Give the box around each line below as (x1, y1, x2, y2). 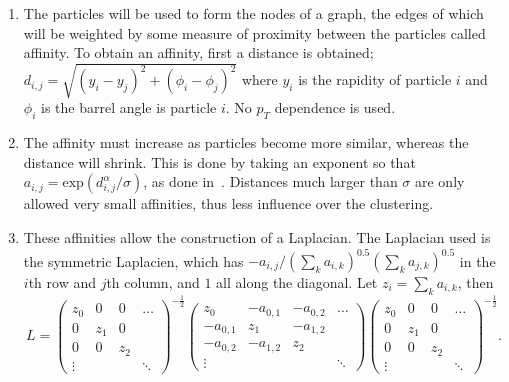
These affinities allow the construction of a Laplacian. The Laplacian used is (23, 226, 491, 247)
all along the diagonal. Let (216, 272, 378, 292)
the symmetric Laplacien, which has (23, 250, 244, 270)
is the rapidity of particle (298, 69, 452, 90)
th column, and (106, 272, 200, 292)
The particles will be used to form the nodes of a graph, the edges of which (23, 3, 484, 23)
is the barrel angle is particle (40, 97, 217, 118)
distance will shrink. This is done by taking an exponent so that (23, 151, 416, 172)
